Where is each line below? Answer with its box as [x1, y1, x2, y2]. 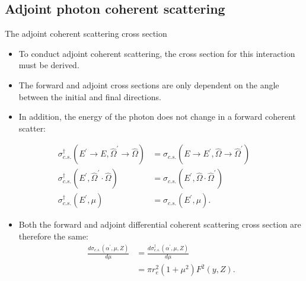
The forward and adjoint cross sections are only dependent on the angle [18, 78, 279, 91]
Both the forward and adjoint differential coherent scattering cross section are [18, 218, 301, 231]
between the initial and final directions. [18, 90, 161, 103]
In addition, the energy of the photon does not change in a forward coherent [18, 110, 296, 123]
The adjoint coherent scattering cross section [5, 27, 167, 40]
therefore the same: [18, 230, 88, 242]
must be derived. [18, 59, 79, 71]
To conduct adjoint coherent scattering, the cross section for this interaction [18, 47, 295, 59]
